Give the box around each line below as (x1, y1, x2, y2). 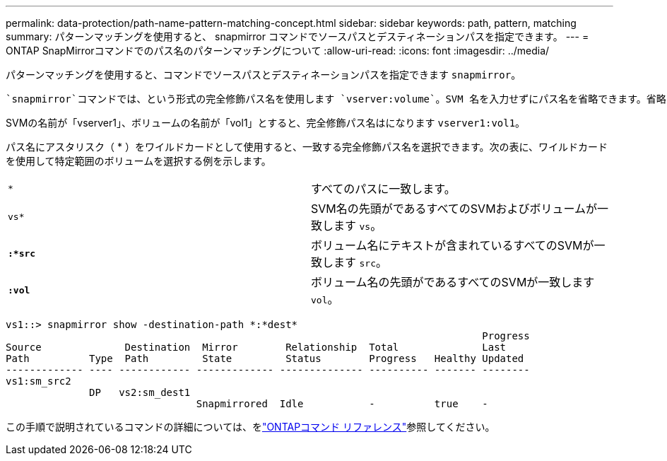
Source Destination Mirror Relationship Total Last (6, 342, 507, 353)
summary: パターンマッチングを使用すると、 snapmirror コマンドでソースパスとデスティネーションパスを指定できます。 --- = (6, 30, 589, 42)
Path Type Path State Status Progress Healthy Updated (6, 353, 524, 364)
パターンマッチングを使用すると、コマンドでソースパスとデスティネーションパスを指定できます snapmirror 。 (6, 69, 521, 81)
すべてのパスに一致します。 (311, 182, 456, 196)
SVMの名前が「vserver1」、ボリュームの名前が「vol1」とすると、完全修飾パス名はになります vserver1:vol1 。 (6, 117, 526, 129)
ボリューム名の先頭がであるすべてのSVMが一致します (311, 275, 595, 289)
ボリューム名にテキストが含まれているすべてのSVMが (311, 238, 594, 252)
